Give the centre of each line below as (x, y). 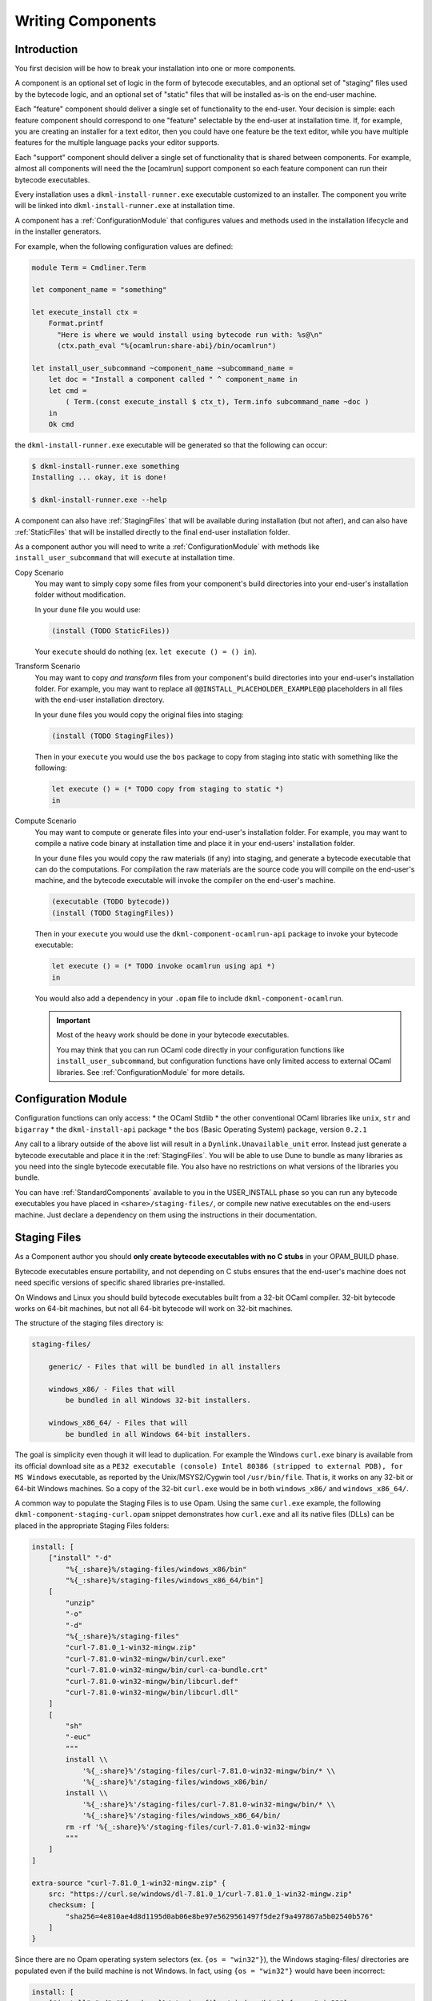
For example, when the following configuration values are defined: (124, 246)
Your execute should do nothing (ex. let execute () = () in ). (146, 652)
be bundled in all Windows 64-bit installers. (158, 1434)
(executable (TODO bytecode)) (111, 902)
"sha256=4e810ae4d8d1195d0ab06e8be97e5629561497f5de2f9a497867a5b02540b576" (219, 1916)
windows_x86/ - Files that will (112, 1389)
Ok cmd (61, 424)
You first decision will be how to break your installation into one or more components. (155, 69)
